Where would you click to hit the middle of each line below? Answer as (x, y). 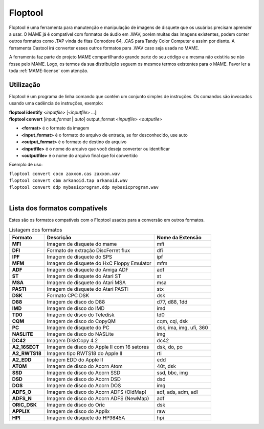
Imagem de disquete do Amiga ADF (88, 270)
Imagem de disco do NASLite (80, 334)
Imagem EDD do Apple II (75, 359)
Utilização (25, 85)
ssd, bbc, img (172, 373)
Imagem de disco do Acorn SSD (84, 373)
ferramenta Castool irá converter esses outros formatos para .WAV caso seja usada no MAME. (104, 48)
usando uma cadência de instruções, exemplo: (56, 103)
